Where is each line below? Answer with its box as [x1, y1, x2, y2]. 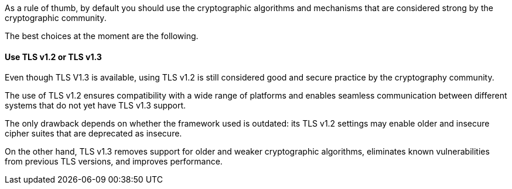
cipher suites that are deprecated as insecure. [5, 128, 182, 139]
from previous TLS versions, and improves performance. [5, 156, 223, 167]
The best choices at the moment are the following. [5, 31, 199, 41]
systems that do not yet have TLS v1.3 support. [5, 100, 186, 111]
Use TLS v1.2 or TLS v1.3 [5, 51, 102, 62]
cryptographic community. [5, 13, 107, 23]
